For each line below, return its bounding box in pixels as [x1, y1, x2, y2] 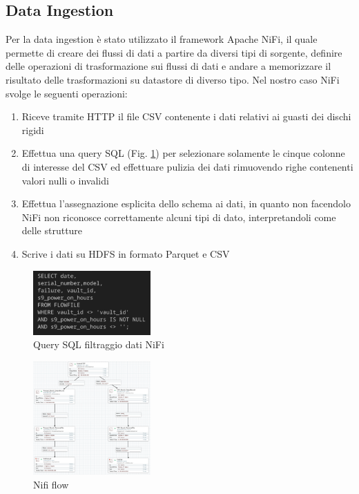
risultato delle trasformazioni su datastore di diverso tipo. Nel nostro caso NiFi [6, 72, 340, 86]
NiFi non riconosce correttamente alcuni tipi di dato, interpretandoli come [21, 209, 336, 224]
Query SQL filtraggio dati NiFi [33, 337, 164, 352]
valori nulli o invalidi [21, 173, 109, 187]
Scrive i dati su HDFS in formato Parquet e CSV [21, 246, 230, 260]
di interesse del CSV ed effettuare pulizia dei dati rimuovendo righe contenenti [21, 159, 353, 173]
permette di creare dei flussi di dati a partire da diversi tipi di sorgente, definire [6, 45, 342, 59]
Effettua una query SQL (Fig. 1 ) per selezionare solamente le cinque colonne [21, 146, 345, 160]
